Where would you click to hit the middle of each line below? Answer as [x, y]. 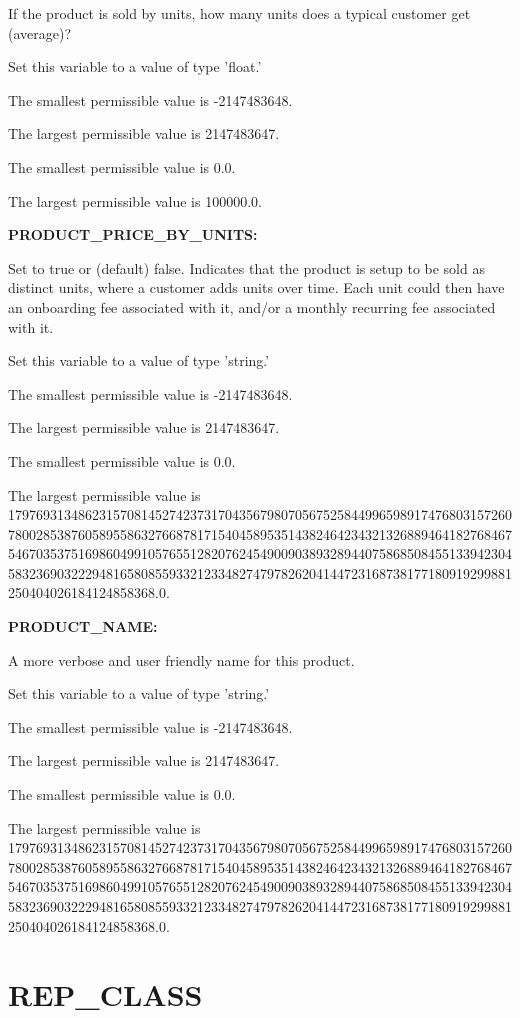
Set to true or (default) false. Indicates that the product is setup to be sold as [246, 267]
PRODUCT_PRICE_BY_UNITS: [133, 234]
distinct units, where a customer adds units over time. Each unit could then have [256, 287]
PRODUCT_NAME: [83, 626]
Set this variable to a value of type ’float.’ [135, 66]
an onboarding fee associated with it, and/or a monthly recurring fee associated [252, 306]
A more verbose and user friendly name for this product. [181, 659]
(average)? [40, 32]
